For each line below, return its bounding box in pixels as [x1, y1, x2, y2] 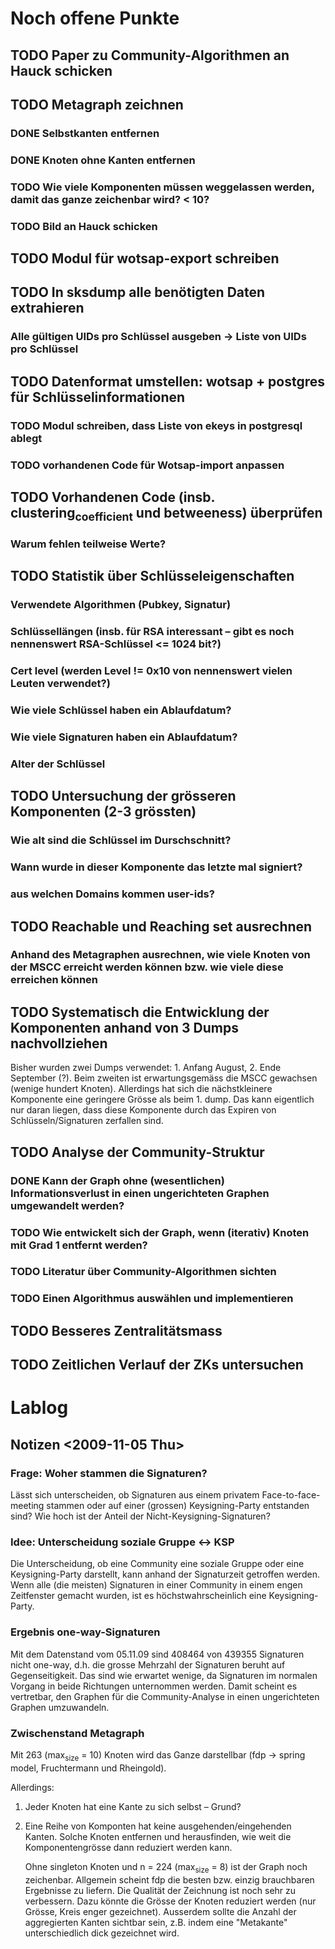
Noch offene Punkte [10, 7, 180, 30]
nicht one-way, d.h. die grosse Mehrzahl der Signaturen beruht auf [10, 1658, 286, 1671]
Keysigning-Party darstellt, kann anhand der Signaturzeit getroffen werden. [10, 1568, 320, 1581]
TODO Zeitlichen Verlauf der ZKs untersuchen [10, 1357, 304, 1374]
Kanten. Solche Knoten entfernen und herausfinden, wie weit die [24, 1830, 292, 1842]
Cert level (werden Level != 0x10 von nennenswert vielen [10, 664, 293, 678]
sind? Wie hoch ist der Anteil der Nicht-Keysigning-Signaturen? [10, 1510, 271, 1522]
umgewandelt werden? [10, 1198, 125, 1212]
